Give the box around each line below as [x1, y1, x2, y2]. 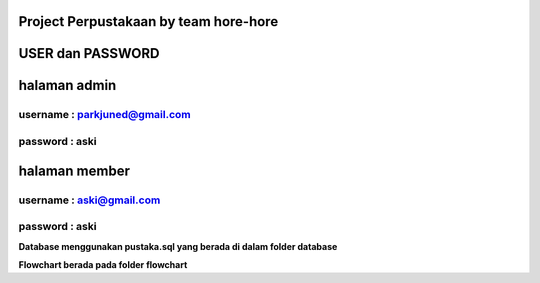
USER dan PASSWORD [18, 45, 160, 62]
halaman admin [18, 77, 117, 94]
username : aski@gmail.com [18, 193, 161, 207]
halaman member [18, 162, 130, 179]
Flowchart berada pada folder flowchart [18, 258, 188, 270]
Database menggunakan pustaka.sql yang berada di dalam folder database [18, 240, 338, 252]
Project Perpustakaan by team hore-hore [18, 13, 279, 30]
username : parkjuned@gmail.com [18, 108, 191, 122]
